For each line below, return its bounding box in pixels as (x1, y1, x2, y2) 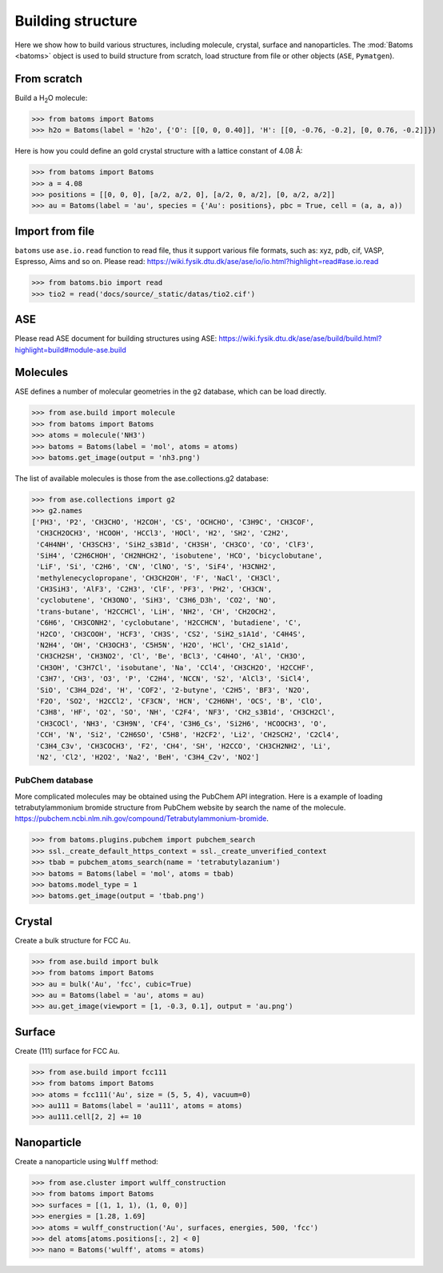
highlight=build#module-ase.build (14, 345, 127, 354)
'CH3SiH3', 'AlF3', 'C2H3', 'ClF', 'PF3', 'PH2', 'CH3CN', (36, 585, 273, 594)
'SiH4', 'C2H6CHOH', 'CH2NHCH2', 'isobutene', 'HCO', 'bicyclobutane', (36, 550, 323, 560)
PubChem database (14, 775, 94, 786)
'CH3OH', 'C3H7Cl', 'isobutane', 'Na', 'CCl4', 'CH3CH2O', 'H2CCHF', (36, 663, 315, 672)
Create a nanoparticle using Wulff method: (14, 1156, 159, 1166)
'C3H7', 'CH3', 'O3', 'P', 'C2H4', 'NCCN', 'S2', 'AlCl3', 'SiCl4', (36, 675, 310, 683)
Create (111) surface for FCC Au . (14, 1046, 120, 1055)
